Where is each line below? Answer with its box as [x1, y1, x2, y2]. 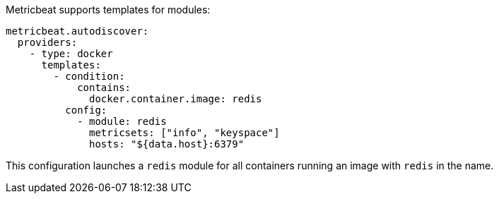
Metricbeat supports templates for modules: [6, 4, 211, 16]
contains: [77, 82, 131, 93]
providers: [17, 37, 78, 48]
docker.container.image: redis [89, 93, 262, 104]
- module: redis [77, 116, 167, 127]
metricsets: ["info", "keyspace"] [89, 127, 280, 138]
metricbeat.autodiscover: [6, 25, 149, 37]
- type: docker [29, 48, 113, 59]
